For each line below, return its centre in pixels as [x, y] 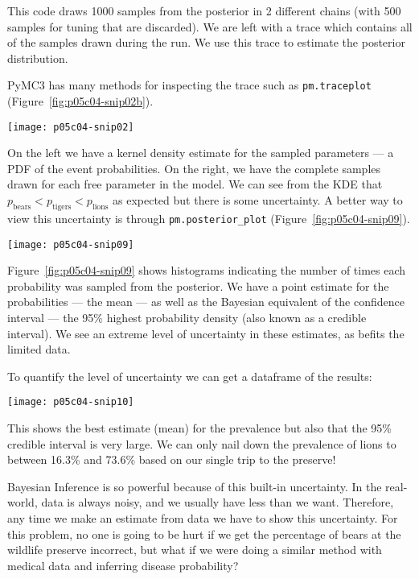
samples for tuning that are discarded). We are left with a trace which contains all [210, 26]
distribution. [38, 58]
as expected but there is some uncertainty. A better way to [258, 200]
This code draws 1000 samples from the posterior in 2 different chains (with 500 [204, 10]
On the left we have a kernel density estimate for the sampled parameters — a [201, 153]
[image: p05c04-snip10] [71, 402]
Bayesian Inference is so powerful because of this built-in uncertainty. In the [195, 486]
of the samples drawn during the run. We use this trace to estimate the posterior [206, 42]
